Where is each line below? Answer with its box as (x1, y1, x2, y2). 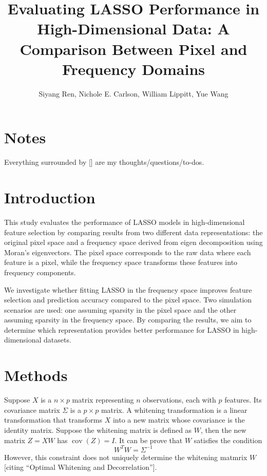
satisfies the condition (194, 434, 262, 445)
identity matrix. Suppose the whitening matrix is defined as (4, 424, 192, 435)
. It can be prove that (115, 434, 183, 445)
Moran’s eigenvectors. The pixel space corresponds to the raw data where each (4, 246, 251, 257)
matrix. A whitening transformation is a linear (101, 404, 247, 415)
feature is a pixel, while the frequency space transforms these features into (4, 257, 238, 268)
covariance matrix (4, 404, 60, 415)
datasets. (44, 334, 71, 345)
